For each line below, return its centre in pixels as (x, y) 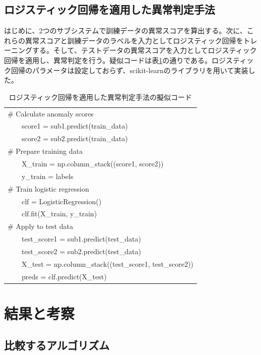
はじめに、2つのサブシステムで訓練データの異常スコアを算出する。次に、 (125, 31)
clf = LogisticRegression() (61, 201)
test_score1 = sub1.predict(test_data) (81, 239)
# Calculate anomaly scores (51, 113)
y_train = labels (47, 176)
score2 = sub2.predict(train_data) (75, 138)
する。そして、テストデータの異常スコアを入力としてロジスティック (144, 50)
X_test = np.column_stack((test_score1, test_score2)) (107, 263)
